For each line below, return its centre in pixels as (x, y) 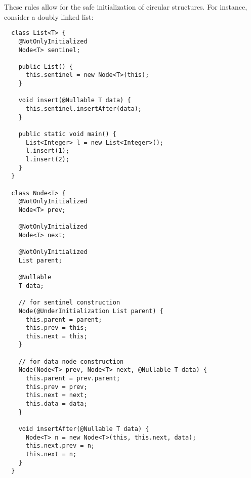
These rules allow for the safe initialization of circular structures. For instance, (126, 7)
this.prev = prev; (56, 387)
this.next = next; (56, 395)
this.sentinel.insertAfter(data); (84, 109)
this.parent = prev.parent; (73, 379)
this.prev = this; (56, 328)
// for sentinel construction (69, 303)
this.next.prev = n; (60, 446)
